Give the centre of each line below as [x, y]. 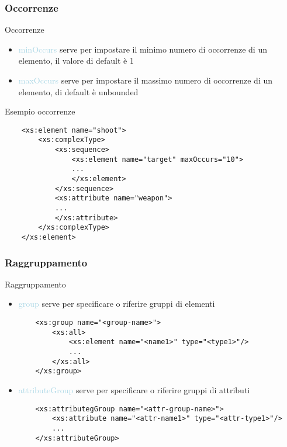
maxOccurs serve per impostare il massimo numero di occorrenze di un [146, 80]
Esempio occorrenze [40, 111]
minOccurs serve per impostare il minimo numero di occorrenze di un [143, 49]
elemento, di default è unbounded [78, 91]
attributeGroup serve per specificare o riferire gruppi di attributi [134, 390]
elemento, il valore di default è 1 [76, 60]
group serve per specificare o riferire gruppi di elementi [117, 304]
